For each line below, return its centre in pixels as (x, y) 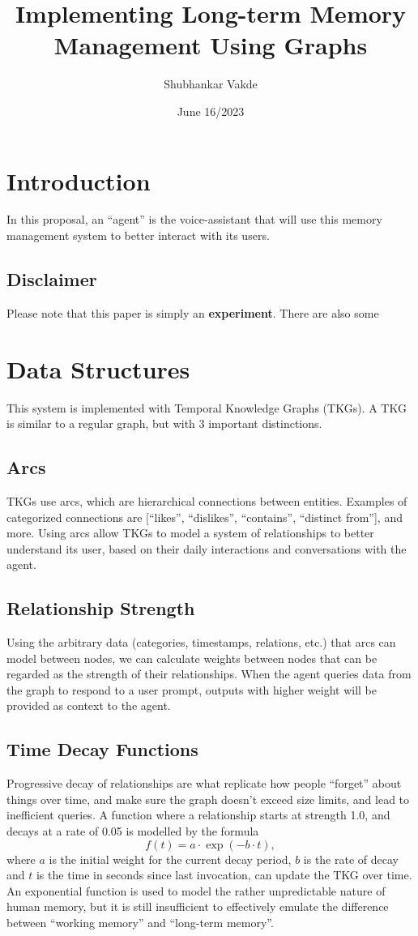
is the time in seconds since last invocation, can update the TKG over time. (224, 875)
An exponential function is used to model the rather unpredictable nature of (196, 890)
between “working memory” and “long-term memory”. (140, 923)
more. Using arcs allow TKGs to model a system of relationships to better (190, 533)
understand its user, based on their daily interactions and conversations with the (207, 548)
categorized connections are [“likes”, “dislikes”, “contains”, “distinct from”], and (205, 517)
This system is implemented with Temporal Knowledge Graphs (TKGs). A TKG (207, 407)
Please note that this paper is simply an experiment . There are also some (193, 312)
